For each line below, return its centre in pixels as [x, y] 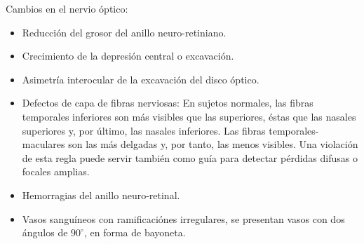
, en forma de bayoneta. [135, 232]
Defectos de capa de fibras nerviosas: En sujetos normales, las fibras [168, 103]
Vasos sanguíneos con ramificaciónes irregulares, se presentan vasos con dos [183, 218]
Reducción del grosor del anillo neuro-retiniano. [124, 32]
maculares [43, 144]
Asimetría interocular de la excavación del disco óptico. [141, 79]
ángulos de [45, 232]
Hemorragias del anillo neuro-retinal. [101, 195]
